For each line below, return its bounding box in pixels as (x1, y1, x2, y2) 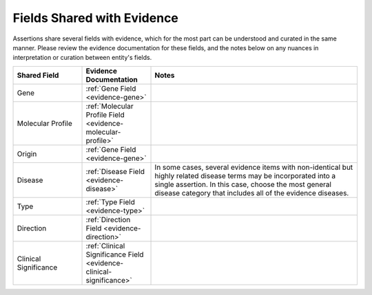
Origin (17, 149, 37, 158)
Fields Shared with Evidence (12, 10, 179, 25)
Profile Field (85, 110, 125, 120)
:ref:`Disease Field (85, 166, 145, 176)
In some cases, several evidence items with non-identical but (154, 162, 353, 172)
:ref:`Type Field (85, 197, 136, 206)
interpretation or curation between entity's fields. (12, 54, 152, 62)
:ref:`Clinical (85, 241, 125, 250)
